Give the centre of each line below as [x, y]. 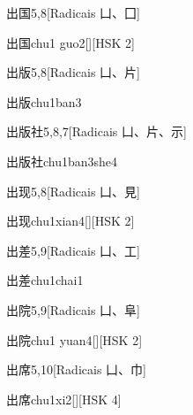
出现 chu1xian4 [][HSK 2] [71, 221]
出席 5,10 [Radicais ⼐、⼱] [76, 369]
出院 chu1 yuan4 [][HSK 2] [74, 339]
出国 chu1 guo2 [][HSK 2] [71, 42]
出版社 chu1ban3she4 [62, 161]
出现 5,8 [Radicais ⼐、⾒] [73, 191]
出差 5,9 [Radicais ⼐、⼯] [73, 250]
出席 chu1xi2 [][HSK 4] [64, 399]
